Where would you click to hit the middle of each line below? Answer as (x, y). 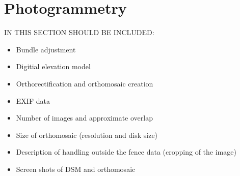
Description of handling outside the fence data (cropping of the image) (126, 152)
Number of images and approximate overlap (84, 118)
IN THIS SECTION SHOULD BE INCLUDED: (79, 32)
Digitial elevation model (53, 66)
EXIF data (33, 100)
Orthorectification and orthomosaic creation (85, 83)
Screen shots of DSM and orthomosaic (76, 169)
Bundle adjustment (46, 49)
